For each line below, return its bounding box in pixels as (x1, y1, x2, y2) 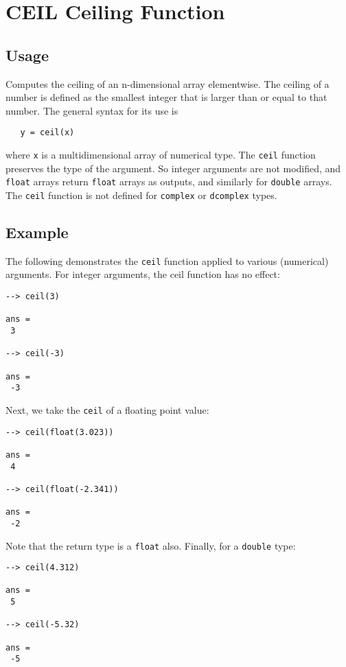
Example (5, 221, 69, 242)
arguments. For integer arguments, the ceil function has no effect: (5, 267, 280, 281)
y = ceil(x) (20, 128, 75, 138)
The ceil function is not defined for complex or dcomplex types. (5, 187, 277, 202)
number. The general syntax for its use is (5, 103, 178, 117)
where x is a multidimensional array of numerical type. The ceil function (5, 148, 316, 162)
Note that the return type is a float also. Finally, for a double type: (5, 538, 296, 552)
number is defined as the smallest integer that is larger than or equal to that (5, 90, 327, 104)
